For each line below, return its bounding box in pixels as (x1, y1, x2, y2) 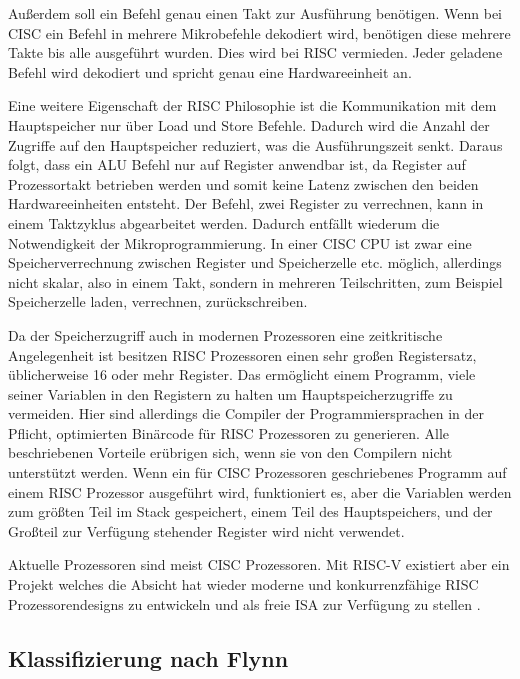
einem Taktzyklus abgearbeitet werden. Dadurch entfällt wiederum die (8, 212, 440, 233)
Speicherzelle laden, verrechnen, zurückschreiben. (8, 291, 308, 312)
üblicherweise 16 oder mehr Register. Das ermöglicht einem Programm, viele (8, 364, 476, 385)
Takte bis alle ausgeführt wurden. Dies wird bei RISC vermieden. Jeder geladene (8, 42, 503, 63)
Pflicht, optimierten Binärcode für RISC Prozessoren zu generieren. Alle (8, 422, 450, 443)
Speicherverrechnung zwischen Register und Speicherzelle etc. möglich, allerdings (8, 252, 502, 273)
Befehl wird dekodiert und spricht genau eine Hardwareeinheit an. (8, 61, 412, 82)
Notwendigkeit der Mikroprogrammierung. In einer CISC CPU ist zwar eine (8, 232, 472, 253)
